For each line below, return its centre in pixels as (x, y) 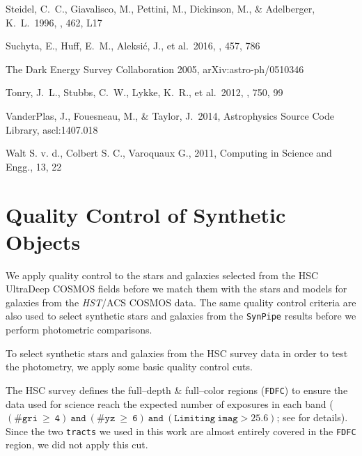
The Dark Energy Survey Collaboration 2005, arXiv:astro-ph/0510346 (155, 69)
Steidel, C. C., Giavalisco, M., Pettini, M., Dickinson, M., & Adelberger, (160, 8)
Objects (43, 241)
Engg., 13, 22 (34, 166)
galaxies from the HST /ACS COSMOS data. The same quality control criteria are (181, 302)
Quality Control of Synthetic (146, 214)
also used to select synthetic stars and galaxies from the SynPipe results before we (181, 316)
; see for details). (312, 417)
